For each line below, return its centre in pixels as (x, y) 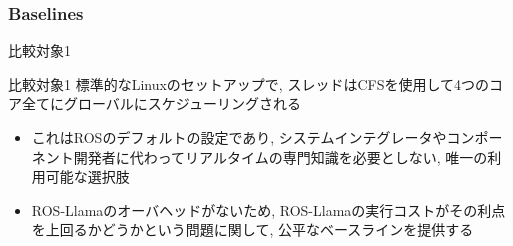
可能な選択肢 (87, 176)
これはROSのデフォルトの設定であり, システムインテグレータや (239, 137)
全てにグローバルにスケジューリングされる (161, 103)
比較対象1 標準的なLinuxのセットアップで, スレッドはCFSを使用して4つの (249, 83)
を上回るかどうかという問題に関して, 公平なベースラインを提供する (252, 229)
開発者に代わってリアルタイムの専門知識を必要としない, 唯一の (280, 156)
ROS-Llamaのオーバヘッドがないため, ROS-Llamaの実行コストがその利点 (268, 209)
